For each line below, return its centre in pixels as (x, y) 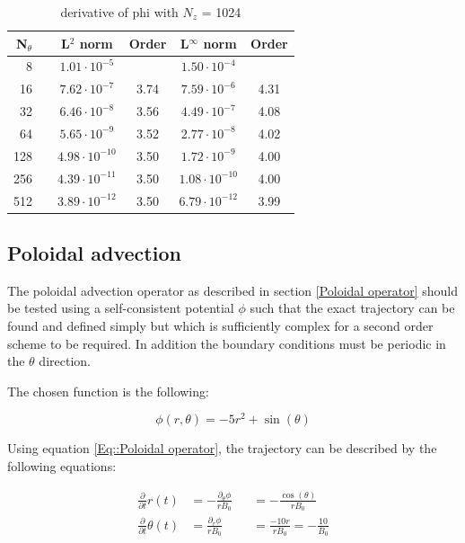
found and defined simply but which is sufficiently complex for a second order (220, 325)
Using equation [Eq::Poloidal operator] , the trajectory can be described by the (222, 448)
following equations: (62, 466)
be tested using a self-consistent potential (121, 308)
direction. (65, 361)
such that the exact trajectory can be (352, 308)
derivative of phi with (119, 12)
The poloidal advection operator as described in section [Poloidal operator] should (233, 290)
